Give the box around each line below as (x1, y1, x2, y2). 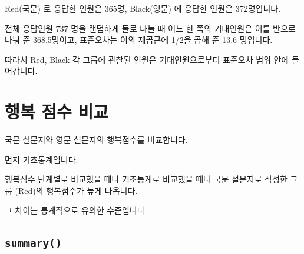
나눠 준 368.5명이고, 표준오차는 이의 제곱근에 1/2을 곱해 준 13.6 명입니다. (5, 34, 273, 46)
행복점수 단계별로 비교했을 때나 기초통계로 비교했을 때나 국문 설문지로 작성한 (5, 173, 288, 185)
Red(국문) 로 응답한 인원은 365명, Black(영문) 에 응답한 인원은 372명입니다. (5, 2, 281, 14)
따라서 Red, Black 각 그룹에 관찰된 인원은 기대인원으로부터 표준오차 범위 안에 (5, 53, 289, 65)
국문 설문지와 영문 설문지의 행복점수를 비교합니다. (5, 133, 188, 146)
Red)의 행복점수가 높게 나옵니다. (18, 184, 138, 196)
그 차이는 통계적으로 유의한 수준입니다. (5, 204, 147, 216)
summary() (5, 237, 62, 250)
